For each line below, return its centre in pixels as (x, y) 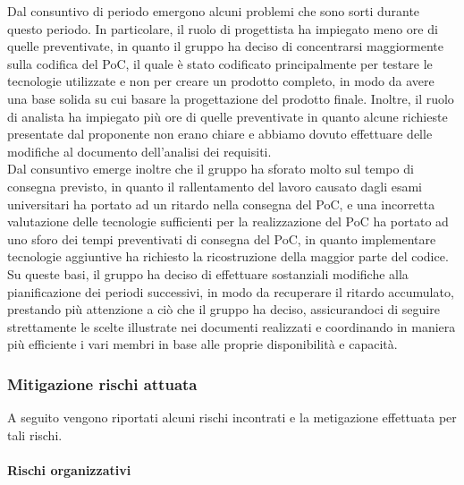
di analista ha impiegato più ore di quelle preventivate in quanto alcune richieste (228, 116)
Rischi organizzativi (69, 469)
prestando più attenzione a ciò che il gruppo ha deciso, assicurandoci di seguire (224, 309)
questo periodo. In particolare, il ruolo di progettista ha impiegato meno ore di (223, 28)
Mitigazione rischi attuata (102, 383)
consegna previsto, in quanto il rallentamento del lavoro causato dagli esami (215, 186)
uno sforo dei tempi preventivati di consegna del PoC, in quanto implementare (222, 238)
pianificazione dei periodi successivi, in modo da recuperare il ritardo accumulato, (231, 291)
